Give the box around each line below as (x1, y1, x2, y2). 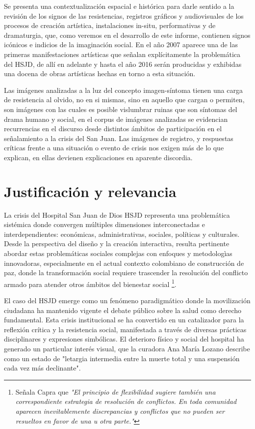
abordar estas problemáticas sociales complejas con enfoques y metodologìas (4, 248, 232, 258)
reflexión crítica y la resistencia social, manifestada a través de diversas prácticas (4, 324, 247, 334)
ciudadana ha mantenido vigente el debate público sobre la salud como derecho (4, 305, 242, 315)
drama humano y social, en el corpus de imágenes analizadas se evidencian (4, 114, 228, 124)
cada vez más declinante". (4, 363, 81, 373)
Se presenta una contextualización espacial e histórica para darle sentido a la (4, 1, 234, 11)
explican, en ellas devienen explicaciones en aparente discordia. (4, 152, 193, 162)
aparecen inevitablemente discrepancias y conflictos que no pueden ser (15, 405, 225, 416)
